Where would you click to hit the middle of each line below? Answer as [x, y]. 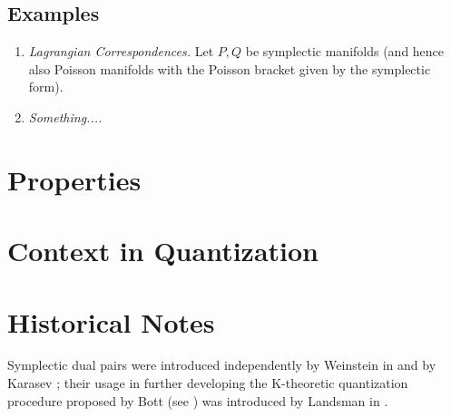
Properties [74, 179]
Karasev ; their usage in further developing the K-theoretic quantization [208, 383]
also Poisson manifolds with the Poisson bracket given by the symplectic [230, 68]
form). [46, 87]
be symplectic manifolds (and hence [345, 51]
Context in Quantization [163, 251]
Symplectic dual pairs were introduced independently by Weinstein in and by [222, 365]
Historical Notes [111, 321]
